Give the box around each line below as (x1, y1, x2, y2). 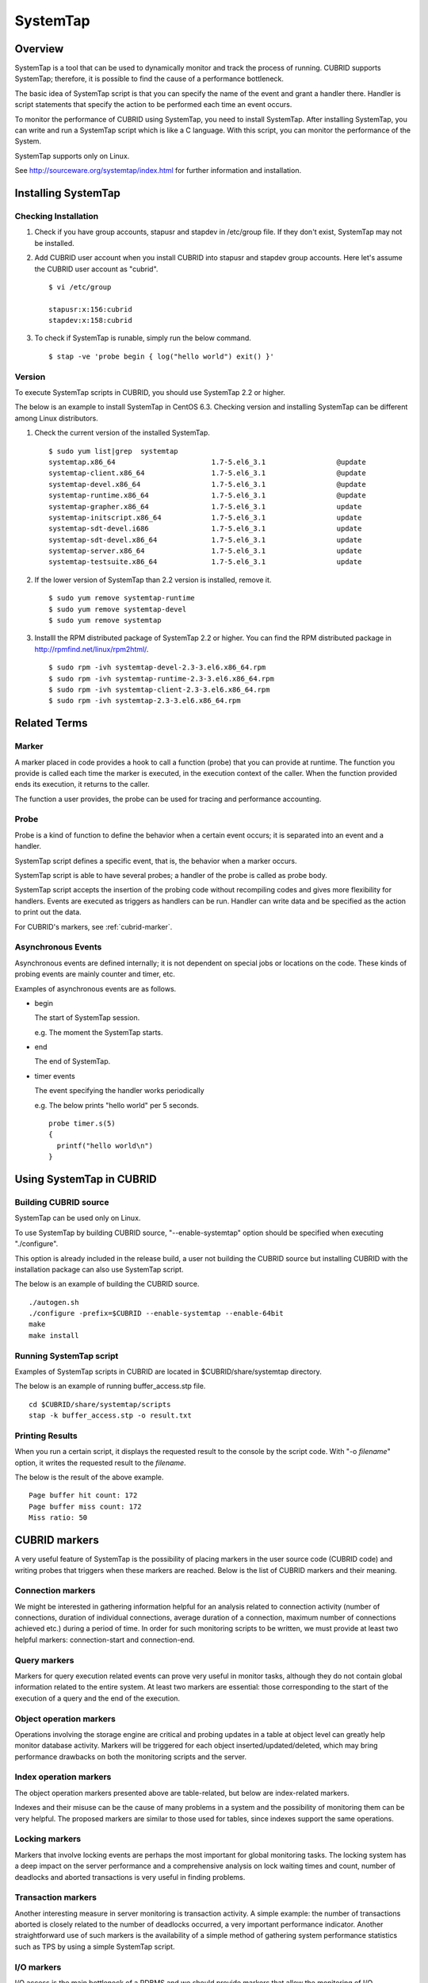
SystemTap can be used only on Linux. (14, 1214, 141, 1223)
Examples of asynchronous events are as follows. (14, 984, 177, 993)
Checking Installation (14, 210, 99, 221)
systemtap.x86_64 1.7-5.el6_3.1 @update (48, 457, 366, 466)
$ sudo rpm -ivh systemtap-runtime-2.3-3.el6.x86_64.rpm (48, 674, 275, 683)
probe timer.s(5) (48, 1119, 116, 1128)
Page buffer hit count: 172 (29, 1491, 138, 1500)
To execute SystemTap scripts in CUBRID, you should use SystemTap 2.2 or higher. (14, 388, 285, 397)
